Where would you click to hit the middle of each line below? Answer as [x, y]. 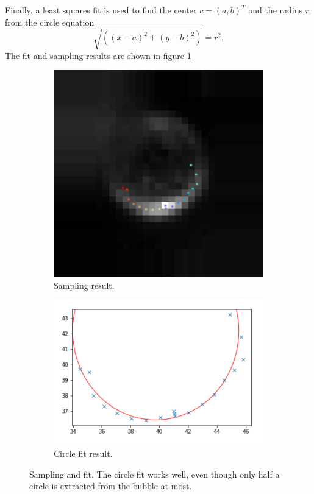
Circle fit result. [83, 453]
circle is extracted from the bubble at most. [111, 486]
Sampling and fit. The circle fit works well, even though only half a [155, 474]
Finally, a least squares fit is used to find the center [101, 10]
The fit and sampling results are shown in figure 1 [98, 55]
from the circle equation [50, 22]
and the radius [275, 10]
